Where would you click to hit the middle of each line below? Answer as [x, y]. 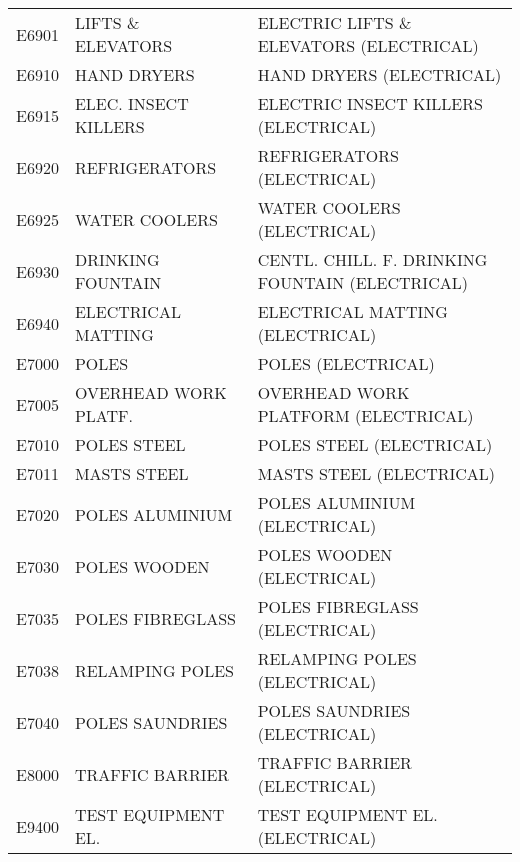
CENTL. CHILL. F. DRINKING [372, 259]
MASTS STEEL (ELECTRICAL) [376, 473]
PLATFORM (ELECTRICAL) [365, 415]
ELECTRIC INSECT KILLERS [370, 103]
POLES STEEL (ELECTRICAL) [375, 444]
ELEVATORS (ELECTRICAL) [368, 45]
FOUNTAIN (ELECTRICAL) [362, 282]
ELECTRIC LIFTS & [334, 22]
